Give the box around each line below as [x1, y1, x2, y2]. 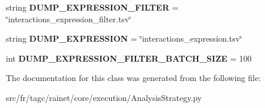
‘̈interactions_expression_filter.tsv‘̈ [6, 12, 131, 25]
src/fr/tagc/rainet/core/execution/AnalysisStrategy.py [6, 91, 202, 103]
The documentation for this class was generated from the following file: [6, 72, 261, 84]
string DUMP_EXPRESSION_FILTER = [6, 1, 179, 13]
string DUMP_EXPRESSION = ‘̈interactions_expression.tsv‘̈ [6, 32, 242, 45]
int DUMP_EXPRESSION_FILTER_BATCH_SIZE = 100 [6, 52, 252, 64]
